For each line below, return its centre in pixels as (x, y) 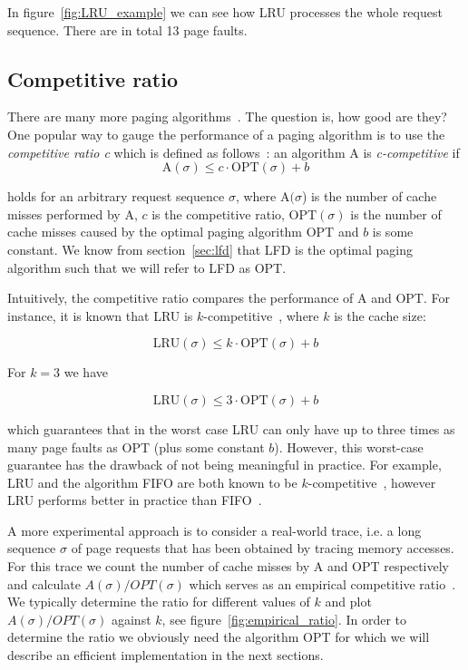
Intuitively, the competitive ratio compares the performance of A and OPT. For (229, 298)
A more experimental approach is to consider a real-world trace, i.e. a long (214, 530)
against (131, 619)
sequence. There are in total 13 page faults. (127, 29)
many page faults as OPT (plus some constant (136, 447)
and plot (348, 602)
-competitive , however (372, 482)
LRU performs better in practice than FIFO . (135, 500)
